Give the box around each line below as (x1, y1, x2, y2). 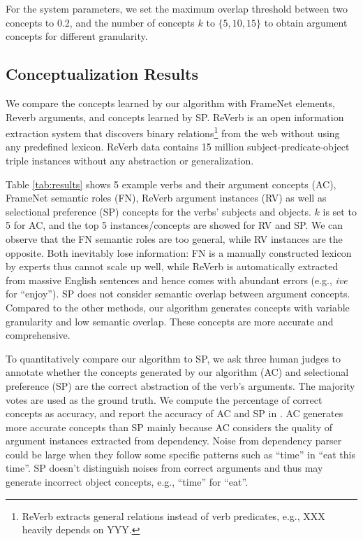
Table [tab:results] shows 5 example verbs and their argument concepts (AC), (6, 176, 336, 191)
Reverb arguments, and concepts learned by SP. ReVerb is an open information (6, 109, 344, 124)
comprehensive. (6, 328, 71, 342)
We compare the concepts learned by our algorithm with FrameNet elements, (6, 95, 335, 110)
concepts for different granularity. (6, 29, 148, 43)
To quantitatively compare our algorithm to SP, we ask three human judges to (6, 351, 341, 365)
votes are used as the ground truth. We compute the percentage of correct (6, 392, 323, 407)
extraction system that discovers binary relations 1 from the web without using (6, 124, 340, 140)
